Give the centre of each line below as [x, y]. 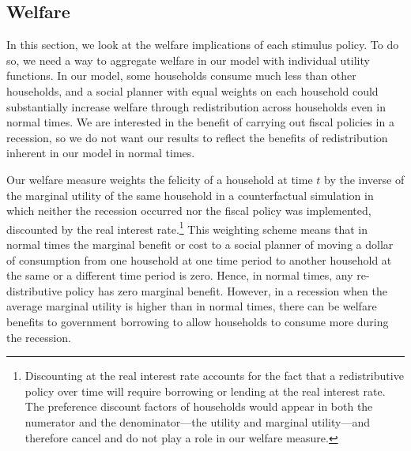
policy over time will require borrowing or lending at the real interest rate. [205, 391]
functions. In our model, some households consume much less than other [181, 75]
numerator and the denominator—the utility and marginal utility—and [197, 421]
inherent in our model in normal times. [101, 153]
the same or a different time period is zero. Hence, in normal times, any [180, 275]
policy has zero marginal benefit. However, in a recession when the [226, 290]
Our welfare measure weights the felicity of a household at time [160, 179]
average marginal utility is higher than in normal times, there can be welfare [192, 306]
